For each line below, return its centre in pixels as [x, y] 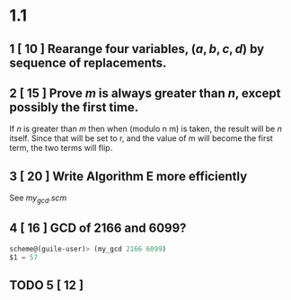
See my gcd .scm [38, 199]
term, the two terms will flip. [61, 148]
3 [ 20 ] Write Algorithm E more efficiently [128, 176]
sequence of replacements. [88, 62]
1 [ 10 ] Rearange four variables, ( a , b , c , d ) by [137, 49]
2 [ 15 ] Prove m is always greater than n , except [145, 93]
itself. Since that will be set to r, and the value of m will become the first [141, 138]
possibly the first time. [74, 107]
